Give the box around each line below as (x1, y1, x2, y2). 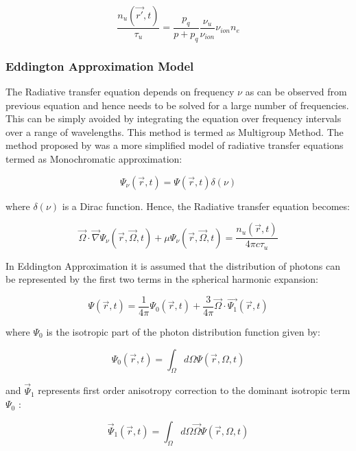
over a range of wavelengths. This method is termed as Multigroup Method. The (5, 124, 344, 139)
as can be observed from (245, 84, 347, 99)
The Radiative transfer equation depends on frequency (5, 84, 235, 99)
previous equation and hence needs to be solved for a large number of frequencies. (5, 97, 349, 112)
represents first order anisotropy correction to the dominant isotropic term (38, 383, 351, 397)
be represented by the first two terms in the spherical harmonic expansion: (5, 272, 318, 286)
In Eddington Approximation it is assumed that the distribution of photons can (5, 258, 341, 273)
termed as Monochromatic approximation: (5, 152, 182, 166)
